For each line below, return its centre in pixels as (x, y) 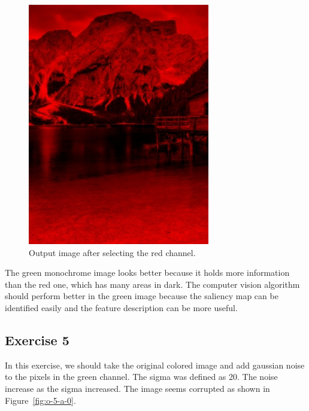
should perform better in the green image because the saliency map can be (142, 296)
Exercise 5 (37, 340)
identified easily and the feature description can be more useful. (121, 307)
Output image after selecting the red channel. (112, 252)
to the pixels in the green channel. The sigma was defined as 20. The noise (141, 377)
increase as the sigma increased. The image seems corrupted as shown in (137, 388)
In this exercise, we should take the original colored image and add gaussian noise (155, 365)
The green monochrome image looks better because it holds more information (147, 273)
